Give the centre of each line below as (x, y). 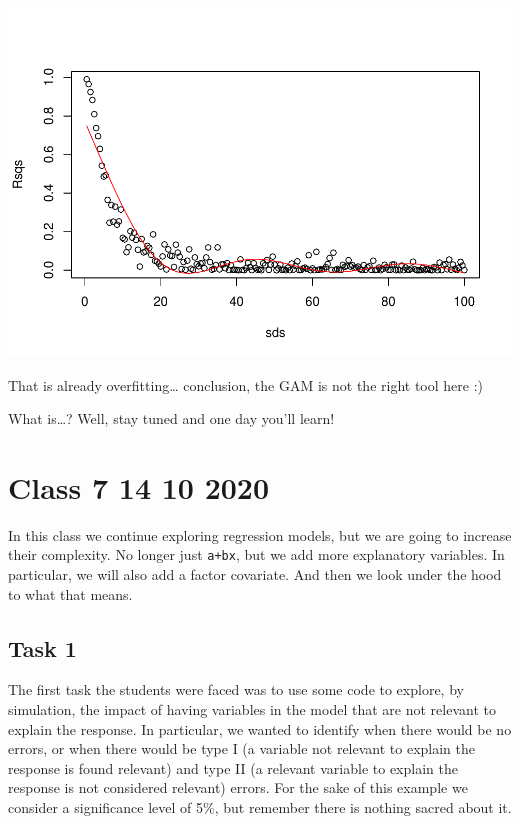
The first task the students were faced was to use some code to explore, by (236, 689)
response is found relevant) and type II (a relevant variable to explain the (233, 767)
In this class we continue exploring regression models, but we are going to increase (260, 534)
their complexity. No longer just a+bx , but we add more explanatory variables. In (256, 554)
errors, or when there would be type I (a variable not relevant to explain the (242, 748)
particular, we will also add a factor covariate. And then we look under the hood (255, 574)
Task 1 (42, 647)
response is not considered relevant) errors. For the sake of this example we (238, 787)
